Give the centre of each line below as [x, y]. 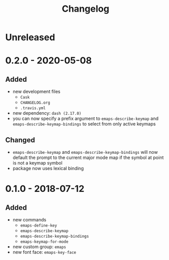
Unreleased [30, 37]
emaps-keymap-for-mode [44, 242]
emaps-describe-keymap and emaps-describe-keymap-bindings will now [85, 152]
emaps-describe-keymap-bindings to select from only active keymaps [84, 124]
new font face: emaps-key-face [44, 252]
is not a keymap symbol [37, 163]
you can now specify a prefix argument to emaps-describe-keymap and [86, 119]
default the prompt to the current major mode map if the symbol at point [88, 157]
